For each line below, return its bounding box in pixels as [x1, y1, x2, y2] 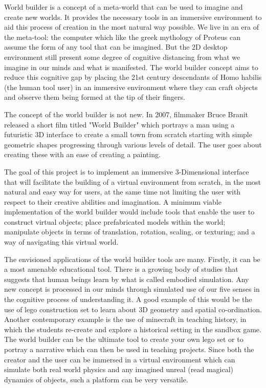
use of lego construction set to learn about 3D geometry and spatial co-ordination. [4, 304, 262, 314]
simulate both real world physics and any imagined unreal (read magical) [4, 364, 234, 375]
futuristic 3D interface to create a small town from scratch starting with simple [4, 129, 252, 140]
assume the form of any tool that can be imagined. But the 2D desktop [4, 41, 228, 52]
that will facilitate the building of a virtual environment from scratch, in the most [4, 176, 261, 187]
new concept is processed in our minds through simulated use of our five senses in [4, 284, 260, 294]
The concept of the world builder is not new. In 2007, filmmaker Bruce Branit [4, 109, 249, 119]
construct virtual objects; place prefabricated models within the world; [4, 216, 226, 227]
